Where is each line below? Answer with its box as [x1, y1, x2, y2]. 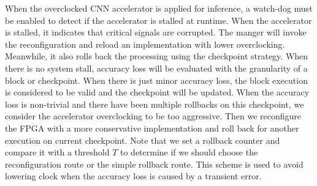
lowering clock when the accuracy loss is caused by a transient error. [5, 169, 262, 182]
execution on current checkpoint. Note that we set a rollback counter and [5, 133, 280, 146]
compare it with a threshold [5, 146, 110, 158]
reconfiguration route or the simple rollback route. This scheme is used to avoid [5, 157, 304, 170]
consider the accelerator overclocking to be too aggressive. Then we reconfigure [5, 110, 302, 122]
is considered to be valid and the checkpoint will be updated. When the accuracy [5, 86, 310, 99]
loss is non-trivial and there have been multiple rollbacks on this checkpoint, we [5, 97, 304, 110]
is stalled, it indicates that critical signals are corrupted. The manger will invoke [5, 26, 307, 39]
